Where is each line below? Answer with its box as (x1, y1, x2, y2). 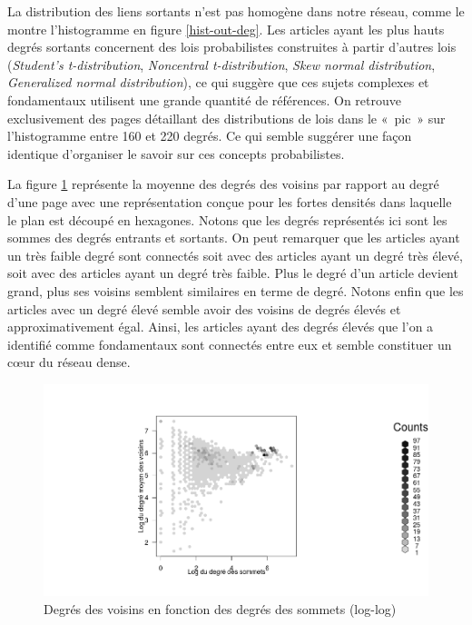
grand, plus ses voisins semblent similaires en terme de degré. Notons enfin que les (7, 281, 464, 300)
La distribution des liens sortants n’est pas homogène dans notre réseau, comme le (7, 2, 465, 20)
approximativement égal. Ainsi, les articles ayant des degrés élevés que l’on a (7, 317, 434, 336)
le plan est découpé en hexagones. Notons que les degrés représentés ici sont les (7, 210, 447, 229)
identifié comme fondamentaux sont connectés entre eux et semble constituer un (7, 334, 452, 353)
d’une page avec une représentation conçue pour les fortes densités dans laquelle (7, 192, 452, 211)
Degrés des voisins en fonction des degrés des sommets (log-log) (44, 599, 397, 618)
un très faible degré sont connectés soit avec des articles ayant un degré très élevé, (7, 245, 463, 264)
